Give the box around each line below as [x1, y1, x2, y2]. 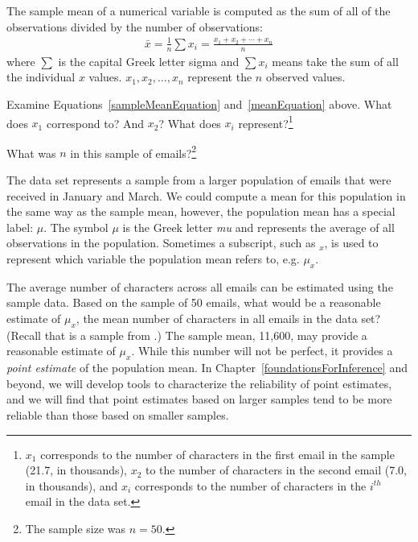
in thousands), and [25, 477, 118, 494]
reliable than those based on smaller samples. [6, 406, 229, 423]
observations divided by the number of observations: [6, 18, 263, 35]
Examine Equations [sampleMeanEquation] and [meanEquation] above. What [6, 95, 392, 112]
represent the [187, 68, 252, 85]
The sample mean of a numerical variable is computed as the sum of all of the [6, 2, 391, 19]
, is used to [324, 234, 379, 251]
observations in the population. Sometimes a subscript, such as [6, 234, 316, 251]
